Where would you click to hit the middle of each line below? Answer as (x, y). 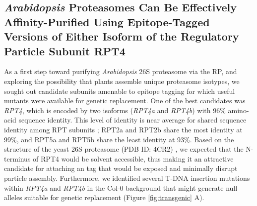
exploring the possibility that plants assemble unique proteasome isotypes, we (122, 81)
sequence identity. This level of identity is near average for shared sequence (132, 120)
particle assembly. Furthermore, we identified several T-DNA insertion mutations (127, 178)
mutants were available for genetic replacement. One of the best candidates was (125, 101)
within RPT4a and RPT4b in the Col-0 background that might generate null (121, 187)
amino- (238, 110)
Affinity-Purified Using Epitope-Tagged (107, 21)
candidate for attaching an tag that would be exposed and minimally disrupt (121, 168)
